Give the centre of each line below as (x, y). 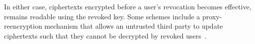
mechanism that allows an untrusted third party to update (134, 26)
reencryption (23, 26)
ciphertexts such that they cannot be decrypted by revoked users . (105, 35)
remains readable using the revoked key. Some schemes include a (102, 16)
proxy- (212, 16)
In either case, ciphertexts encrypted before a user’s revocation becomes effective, (128, 6)
